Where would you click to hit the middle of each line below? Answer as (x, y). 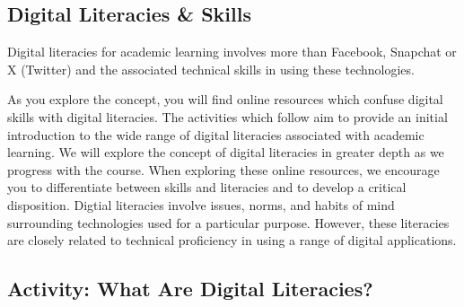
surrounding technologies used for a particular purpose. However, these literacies (228, 222)
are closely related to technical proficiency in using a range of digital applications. (232, 240)
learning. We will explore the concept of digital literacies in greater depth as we (226, 152)
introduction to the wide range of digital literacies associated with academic (216, 134)
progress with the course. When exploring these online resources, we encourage (223, 169)
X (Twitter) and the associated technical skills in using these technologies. (211, 69)
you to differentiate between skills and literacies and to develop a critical (207, 187)
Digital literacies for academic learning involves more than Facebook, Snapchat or (232, 52)
